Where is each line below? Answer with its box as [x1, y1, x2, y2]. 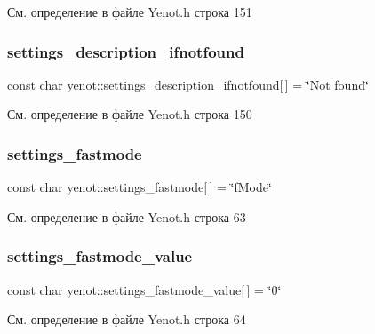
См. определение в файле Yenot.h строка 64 [7, 310, 246, 329]
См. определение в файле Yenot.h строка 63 [7, 207, 246, 226]
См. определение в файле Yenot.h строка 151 [7, 3, 252, 20]
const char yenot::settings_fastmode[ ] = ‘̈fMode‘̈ [7, 178, 272, 196]
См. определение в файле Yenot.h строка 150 [7, 105, 252, 123]
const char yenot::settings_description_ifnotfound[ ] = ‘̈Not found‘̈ [7, 75, 369, 93]
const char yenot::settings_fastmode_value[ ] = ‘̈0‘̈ [7, 280, 282, 298]
